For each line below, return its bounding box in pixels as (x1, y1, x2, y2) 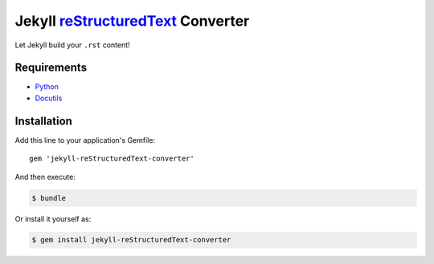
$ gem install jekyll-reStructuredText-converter (31, 235, 231, 245)
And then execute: (14, 172, 76, 181)
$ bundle (31, 193, 67, 202)
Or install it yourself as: (14, 213, 92, 224)
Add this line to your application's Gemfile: (14, 135, 156, 144)
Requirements (14, 61, 88, 75)
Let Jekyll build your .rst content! (14, 40, 130, 50)
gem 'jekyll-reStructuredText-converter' (29, 154, 194, 164)
